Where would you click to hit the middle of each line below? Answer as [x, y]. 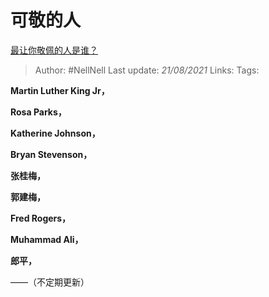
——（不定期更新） [50, 282]
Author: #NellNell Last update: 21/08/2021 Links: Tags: [147, 70]
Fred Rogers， [41, 218]
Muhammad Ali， [47, 239]
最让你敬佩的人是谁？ [54, 50]
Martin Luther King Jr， [60, 90]
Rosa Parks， [38, 112]
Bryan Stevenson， [51, 154]
